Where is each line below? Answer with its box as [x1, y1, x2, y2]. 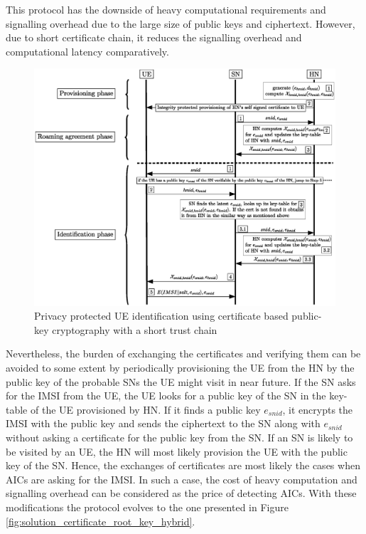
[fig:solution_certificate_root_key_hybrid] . [6, 513, 195, 528]
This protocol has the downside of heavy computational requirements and [6, 2, 326, 16]
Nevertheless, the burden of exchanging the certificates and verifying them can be [6, 346, 361, 361]
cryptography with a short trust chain [52, 322, 217, 337]
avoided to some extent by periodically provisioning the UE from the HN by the [6, 360, 355, 375]
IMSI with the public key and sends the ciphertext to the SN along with [6, 416, 321, 431]
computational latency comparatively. [6, 43, 169, 58]
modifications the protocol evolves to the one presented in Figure [6, 500, 289, 514]
